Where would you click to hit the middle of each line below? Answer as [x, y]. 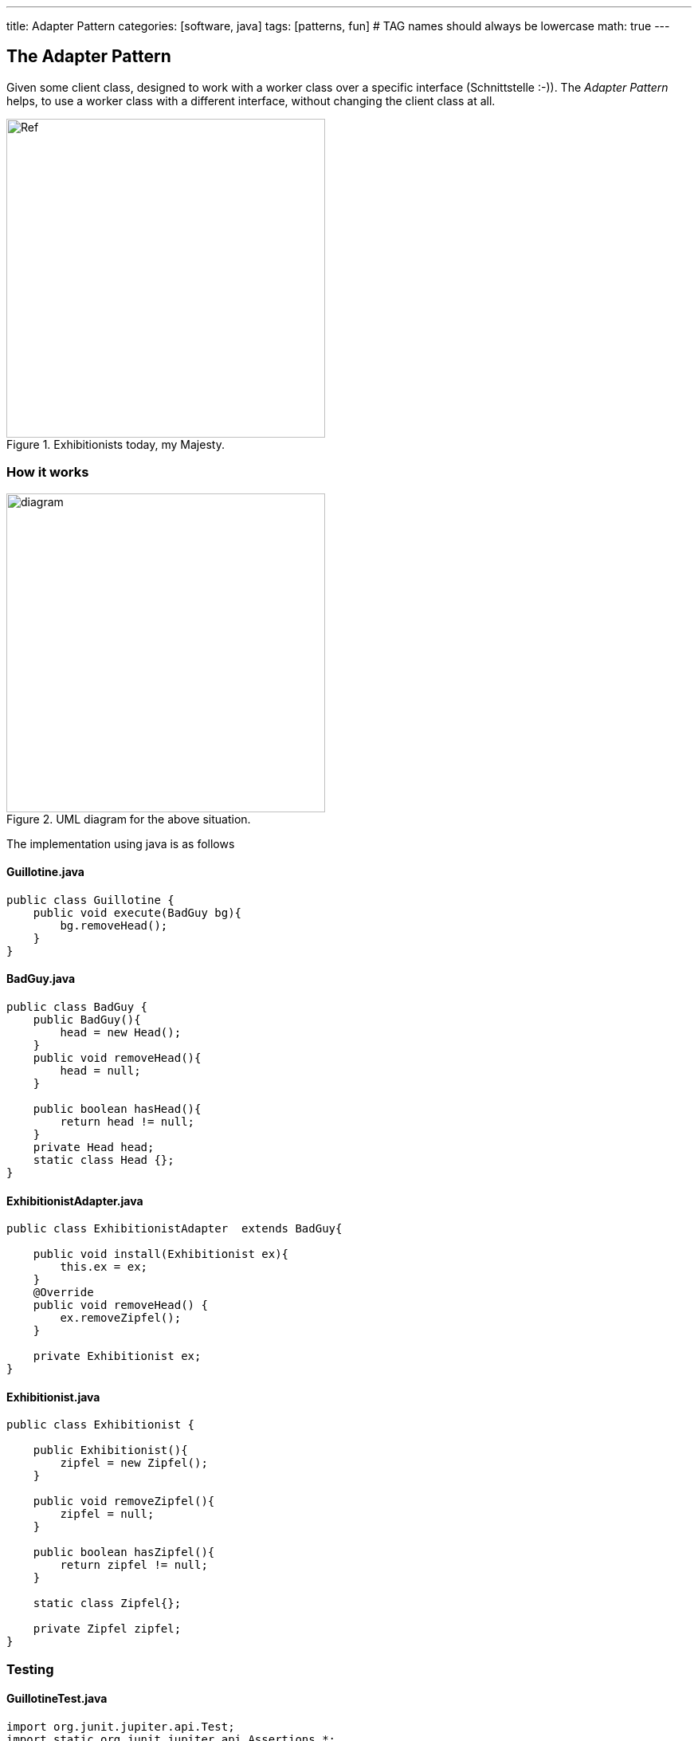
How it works [48, 472]
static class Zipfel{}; [107, 1603]
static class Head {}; [104, 1160]
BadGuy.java [41, 979]
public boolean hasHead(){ [117, 1109]
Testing [30, 1669]
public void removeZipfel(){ [124, 1501]
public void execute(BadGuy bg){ [137, 912]
